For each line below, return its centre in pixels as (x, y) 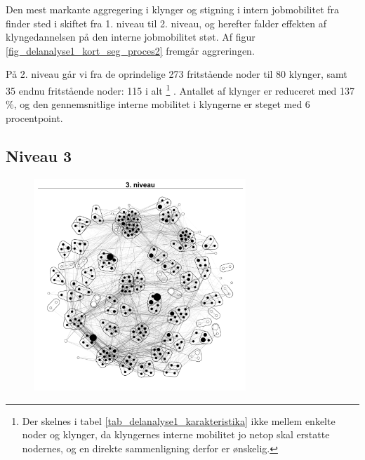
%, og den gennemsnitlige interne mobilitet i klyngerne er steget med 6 (158, 104)
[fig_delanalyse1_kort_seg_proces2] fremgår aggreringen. (130, 50)
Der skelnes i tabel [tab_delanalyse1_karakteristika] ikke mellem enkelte (179, 420)
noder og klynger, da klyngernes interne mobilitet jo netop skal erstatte (176, 434)
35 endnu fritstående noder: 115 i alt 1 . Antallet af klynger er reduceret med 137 (180, 89)
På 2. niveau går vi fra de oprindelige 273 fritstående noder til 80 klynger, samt (177, 74)
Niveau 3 (39, 155)
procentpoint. (34, 117)
